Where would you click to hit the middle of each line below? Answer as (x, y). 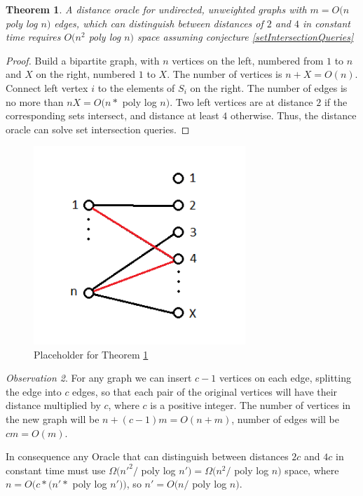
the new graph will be (53, 419)
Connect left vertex (47, 87)
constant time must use (56, 470)
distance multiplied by (53, 405)
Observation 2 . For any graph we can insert (99, 378)
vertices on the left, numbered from (248, 60)
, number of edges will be (285, 419)
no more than (35, 101)
